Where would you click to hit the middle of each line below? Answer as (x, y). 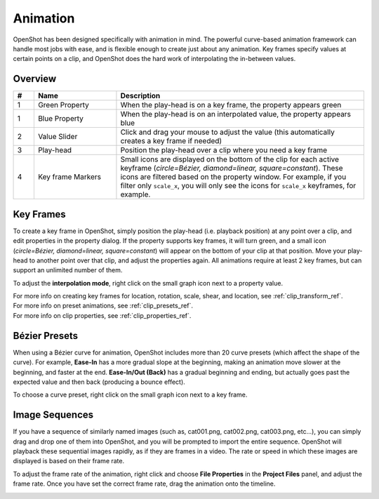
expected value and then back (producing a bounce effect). (99, 382)
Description (140, 96)
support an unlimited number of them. (68, 270)
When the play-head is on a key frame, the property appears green (231, 105)
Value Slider (58, 137)
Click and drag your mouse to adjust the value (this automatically (227, 132)
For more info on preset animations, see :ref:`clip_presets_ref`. (103, 306)
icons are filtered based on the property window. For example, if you (233, 177)
